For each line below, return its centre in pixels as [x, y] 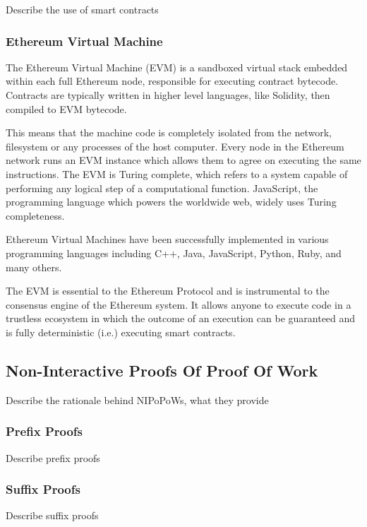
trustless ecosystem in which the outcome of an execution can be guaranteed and [181, 318]
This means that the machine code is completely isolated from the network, [169, 132]
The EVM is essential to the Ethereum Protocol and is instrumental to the [168, 291]
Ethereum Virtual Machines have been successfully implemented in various [167, 239]
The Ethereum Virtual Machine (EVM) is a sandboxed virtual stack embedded [177, 67]
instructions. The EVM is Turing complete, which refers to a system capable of [177, 173]
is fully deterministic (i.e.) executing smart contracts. [121, 332]
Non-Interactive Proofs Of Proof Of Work [162, 370]
